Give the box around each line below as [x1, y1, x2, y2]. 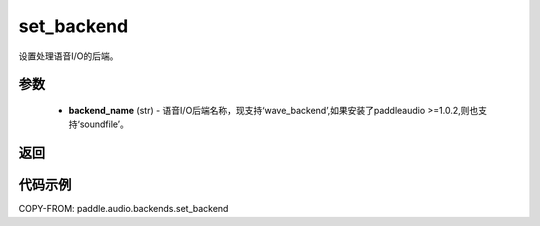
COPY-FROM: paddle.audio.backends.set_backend [18, 203, 229, 215]
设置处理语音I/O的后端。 [18, 50, 119, 62]
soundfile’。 [79, 118, 129, 130]
